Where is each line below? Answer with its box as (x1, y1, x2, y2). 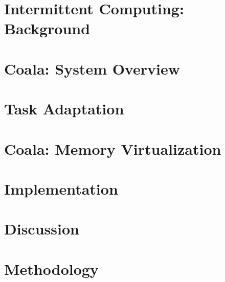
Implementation (4, 178, 118, 199)
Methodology (4, 258, 99, 279)
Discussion (4, 218, 79, 239)
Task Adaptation (4, 98, 124, 119)
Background (4, 18, 91, 39)
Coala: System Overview (4, 58, 180, 79)
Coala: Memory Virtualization (4, 138, 221, 159)
